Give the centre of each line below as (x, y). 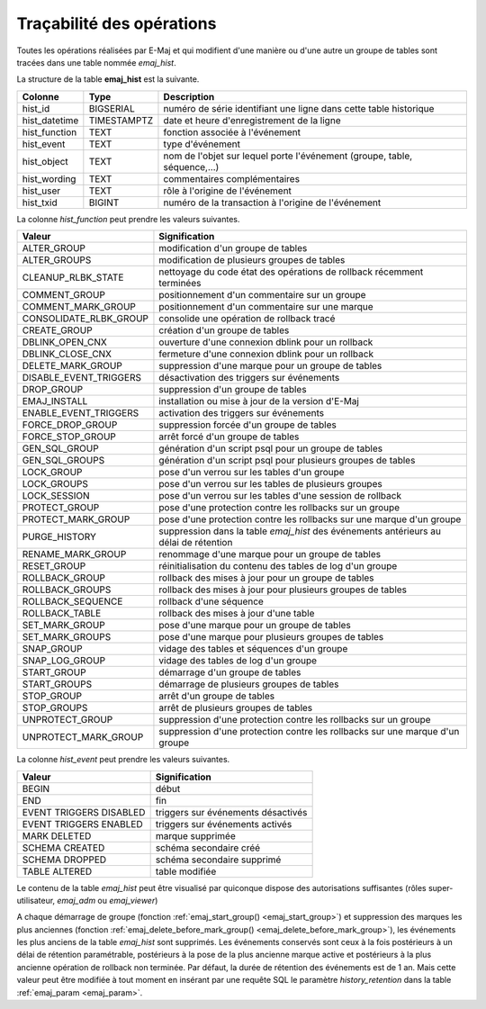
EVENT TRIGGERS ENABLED (82, 824)
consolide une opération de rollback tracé (247, 319)
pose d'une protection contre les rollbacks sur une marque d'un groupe (310, 519)
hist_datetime (50, 120)
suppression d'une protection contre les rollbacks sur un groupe (295, 720)
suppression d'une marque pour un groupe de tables (270, 366)
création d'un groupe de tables (224, 330)
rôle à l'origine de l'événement (228, 191)
